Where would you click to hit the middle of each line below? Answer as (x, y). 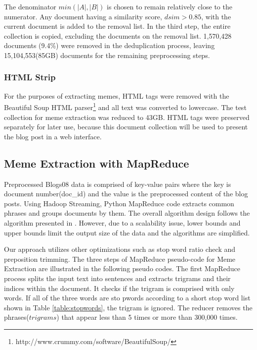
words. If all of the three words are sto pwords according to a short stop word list (127, 298)
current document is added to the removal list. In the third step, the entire (117, 26)
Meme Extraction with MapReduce (97, 163)
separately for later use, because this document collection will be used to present (126, 127)
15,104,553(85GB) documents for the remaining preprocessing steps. (107, 55)
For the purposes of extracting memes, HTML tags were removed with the (117, 95)
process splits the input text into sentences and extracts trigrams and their (117, 278)
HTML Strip (30, 77)
